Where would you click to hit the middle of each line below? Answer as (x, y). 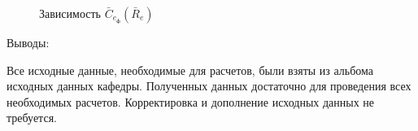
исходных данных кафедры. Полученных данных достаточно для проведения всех (209, 86)
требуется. (32, 118)
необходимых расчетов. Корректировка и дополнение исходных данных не (191, 101)
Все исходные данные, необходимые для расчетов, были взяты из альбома (190, 70)
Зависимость (70, 13)
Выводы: (28, 42)
